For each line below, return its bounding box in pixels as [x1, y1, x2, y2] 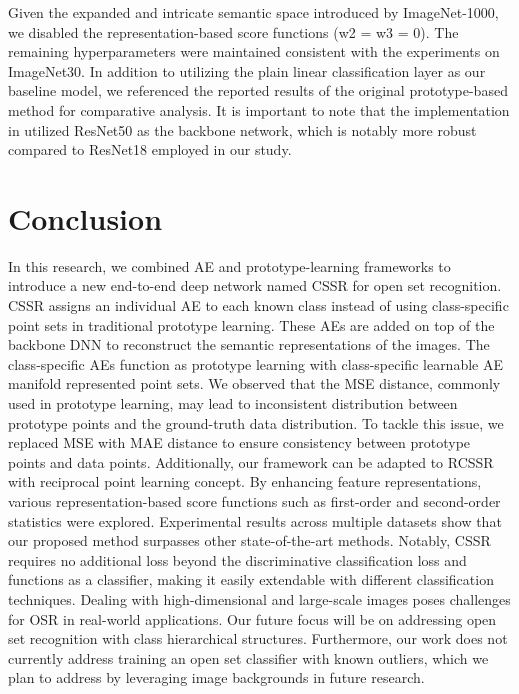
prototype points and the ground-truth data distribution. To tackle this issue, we [8, 412, 504, 433]
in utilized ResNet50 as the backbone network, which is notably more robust [8, 119, 477, 140]
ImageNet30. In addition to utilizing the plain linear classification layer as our [8, 60, 486, 81]
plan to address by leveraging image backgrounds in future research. [8, 667, 425, 688]
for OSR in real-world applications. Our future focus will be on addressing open [8, 608, 497, 629]
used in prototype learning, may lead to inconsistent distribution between [8, 393, 458, 414]
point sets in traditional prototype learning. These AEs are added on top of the [8, 314, 495, 335]
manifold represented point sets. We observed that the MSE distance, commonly [8, 373, 501, 394]
